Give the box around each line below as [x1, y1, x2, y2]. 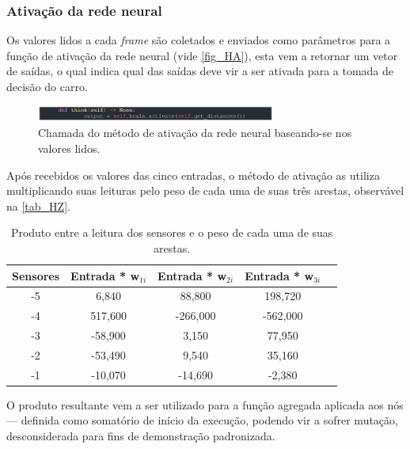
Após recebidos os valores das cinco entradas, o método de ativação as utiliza [6, 166, 380, 183]
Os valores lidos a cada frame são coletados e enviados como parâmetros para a [6, 32, 391, 48]
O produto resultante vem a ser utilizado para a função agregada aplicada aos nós [6, 396, 404, 413]
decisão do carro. [6, 78, 88, 94]
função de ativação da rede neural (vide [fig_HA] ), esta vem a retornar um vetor [6, 47, 398, 63]
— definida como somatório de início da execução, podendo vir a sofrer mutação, [6, 412, 398, 428]
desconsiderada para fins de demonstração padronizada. [6, 428, 275, 444]
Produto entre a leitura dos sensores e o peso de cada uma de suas [10, 224, 333, 241]
